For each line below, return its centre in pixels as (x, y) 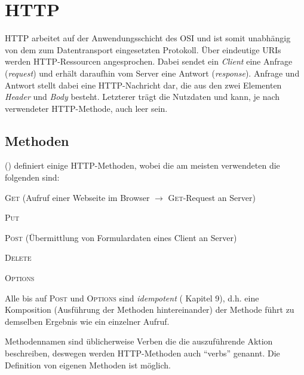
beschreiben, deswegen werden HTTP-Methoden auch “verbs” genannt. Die (142, 353)
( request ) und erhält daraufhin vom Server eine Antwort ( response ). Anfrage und (152, 73)
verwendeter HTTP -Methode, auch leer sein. (86, 108)
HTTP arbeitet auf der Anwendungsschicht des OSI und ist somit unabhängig (148, 38)
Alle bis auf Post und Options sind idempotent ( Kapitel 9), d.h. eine (132, 298)
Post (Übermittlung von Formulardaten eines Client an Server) (121, 237)
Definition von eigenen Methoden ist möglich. (88, 365)
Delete (18, 257)
